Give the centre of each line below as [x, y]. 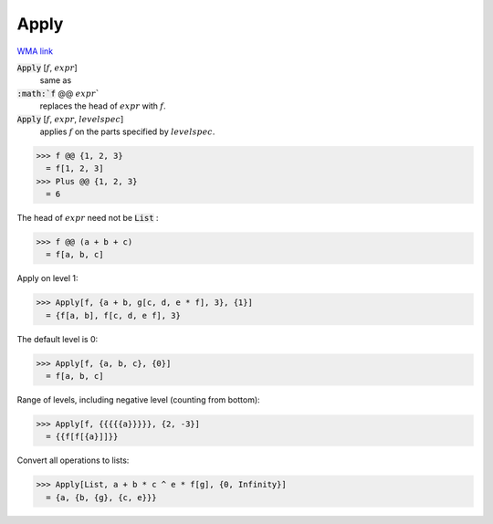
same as [56, 80]
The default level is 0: [58, 339]
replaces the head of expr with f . [103, 106]
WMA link [35, 51]
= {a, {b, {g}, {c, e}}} [101, 497]
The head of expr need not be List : [88, 218]
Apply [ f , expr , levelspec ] [70, 119]
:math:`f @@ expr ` [58, 93]
